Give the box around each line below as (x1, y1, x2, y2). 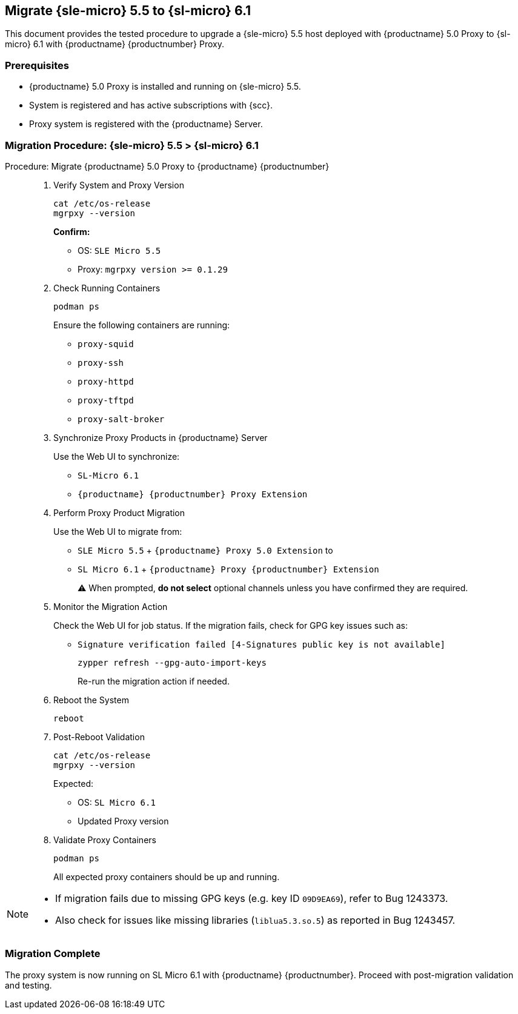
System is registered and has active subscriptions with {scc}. (29, 100, 273, 111)
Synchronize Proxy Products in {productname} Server (53, 432, 268, 443)
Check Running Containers (53, 282, 161, 293)
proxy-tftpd (78, 395, 134, 405)
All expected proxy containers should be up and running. (53, 871, 280, 882)
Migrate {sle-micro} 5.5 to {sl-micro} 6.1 (5, 3, 251, 18)
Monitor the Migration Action (53, 601, 168, 612)
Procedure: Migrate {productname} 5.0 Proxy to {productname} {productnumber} (5, 161, 330, 171)
